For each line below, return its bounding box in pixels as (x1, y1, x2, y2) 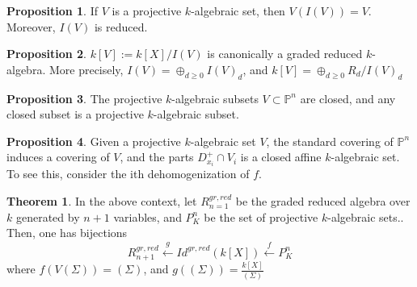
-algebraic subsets (171, 89, 259, 106)
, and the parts (120, 148, 194, 165)
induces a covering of (6, 148, 110, 165)
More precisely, (48, 60, 124, 77)
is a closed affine (240, 148, 322, 165)
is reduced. (94, 18, 148, 35)
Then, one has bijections (6, 224, 128, 241)
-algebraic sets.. (327, 208, 404, 225)
